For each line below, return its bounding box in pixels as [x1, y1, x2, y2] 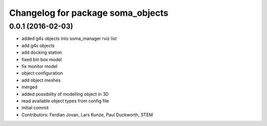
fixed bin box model [21, 56, 62, 62]
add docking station [21, 49, 62, 55]
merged [21, 84, 38, 90]
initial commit [21, 105, 49, 111]
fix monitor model [21, 63, 58, 69]
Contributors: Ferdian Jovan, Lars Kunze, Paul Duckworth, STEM [21, 112, 153, 118]
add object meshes [21, 77, 61, 83]
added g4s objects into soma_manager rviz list [21, 36, 117, 42]
